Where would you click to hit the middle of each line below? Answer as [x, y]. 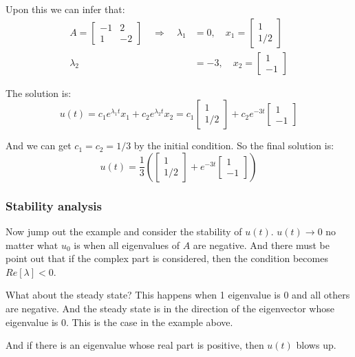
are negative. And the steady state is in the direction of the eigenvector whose [170, 309]
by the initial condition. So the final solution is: [234, 145]
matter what [32, 245]
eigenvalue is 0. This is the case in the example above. [119, 322]
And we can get [39, 145]
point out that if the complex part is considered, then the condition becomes [167, 258]
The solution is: [39, 93]
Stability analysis [54, 205]
